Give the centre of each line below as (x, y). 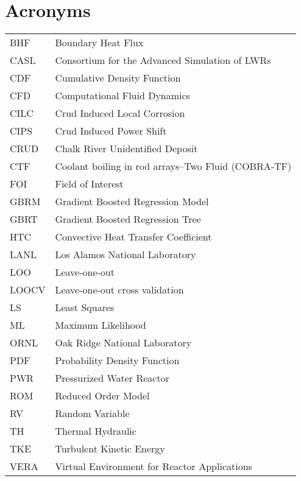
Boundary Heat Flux (99, 43)
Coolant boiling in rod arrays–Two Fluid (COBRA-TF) (173, 166)
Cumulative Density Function (118, 78)
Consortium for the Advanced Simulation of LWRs (163, 60)
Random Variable (92, 413)
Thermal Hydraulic (96, 431)
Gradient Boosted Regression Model (132, 202)
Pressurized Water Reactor (112, 378)
